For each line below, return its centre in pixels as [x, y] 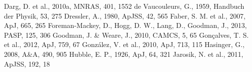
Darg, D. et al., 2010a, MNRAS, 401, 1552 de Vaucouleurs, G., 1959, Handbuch [124, 6]
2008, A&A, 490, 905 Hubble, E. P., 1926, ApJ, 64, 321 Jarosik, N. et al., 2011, [124, 54]
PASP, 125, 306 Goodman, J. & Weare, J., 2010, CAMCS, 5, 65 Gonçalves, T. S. [126, 35]
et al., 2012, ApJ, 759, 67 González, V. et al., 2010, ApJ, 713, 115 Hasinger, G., [124, 44]
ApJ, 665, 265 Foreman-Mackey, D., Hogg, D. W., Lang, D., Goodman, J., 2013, [126, 25]
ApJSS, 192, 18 [27, 63]
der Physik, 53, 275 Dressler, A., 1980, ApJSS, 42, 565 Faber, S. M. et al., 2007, [125, 15]
